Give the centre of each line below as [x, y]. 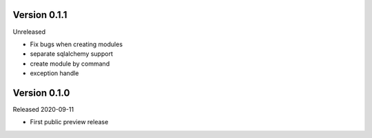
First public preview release [69, 122]
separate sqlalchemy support [71, 54]
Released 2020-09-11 [43, 109]
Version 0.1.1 [40, 15]
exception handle [54, 73]
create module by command [70, 63]
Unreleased [29, 32]
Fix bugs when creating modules [76, 44]
